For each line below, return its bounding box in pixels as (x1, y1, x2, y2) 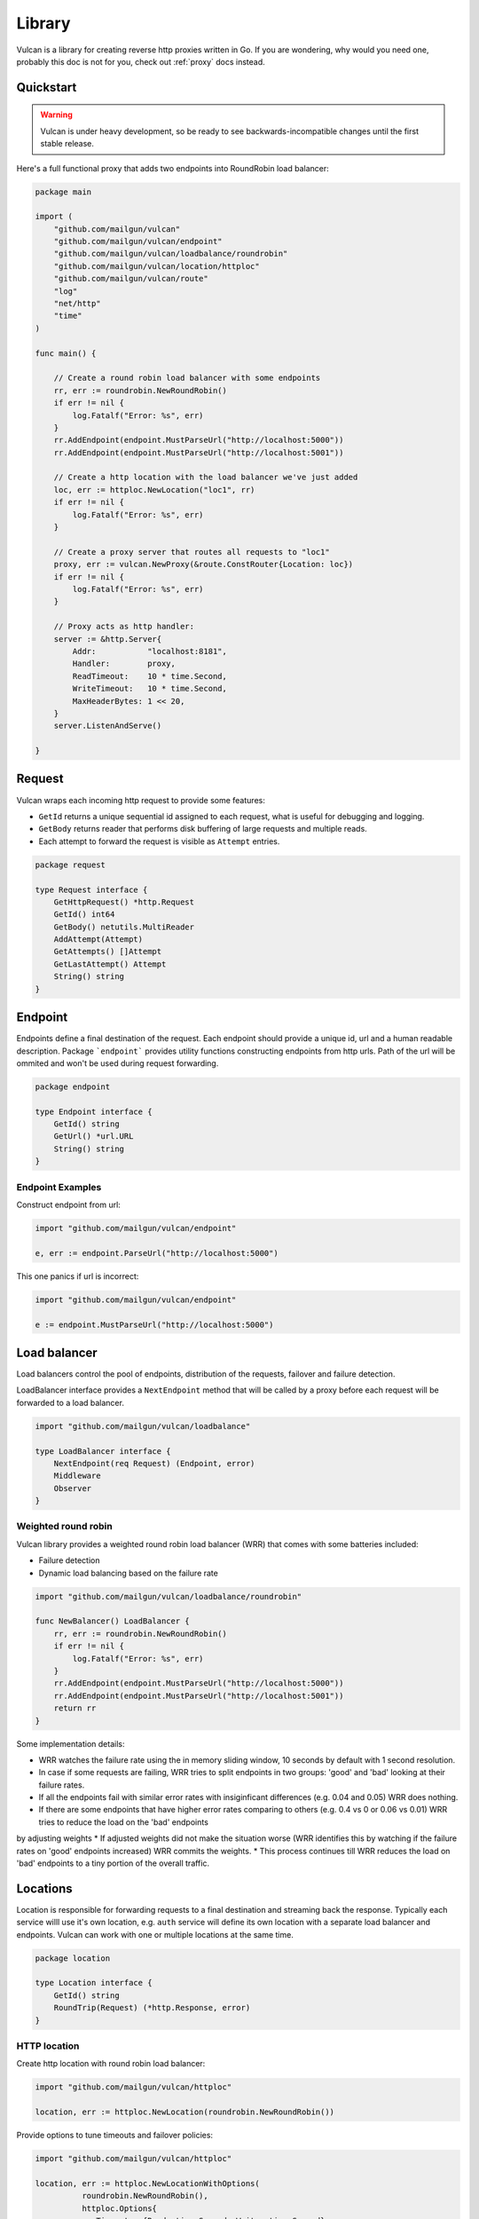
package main (35, 186, 92, 197)
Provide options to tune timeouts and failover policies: (16, 2130, 213, 2141)
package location (35, 1953, 111, 1963)
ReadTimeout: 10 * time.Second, (72, 671, 228, 681)
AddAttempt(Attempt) (53, 935, 144, 944)
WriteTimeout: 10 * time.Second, (72, 683, 228, 694)
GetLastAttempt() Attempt (53, 959, 167, 969)
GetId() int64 (53, 910, 115, 920)
